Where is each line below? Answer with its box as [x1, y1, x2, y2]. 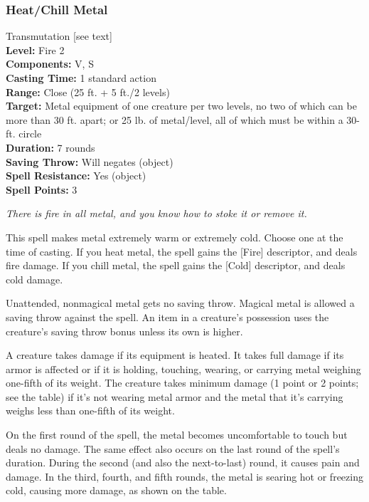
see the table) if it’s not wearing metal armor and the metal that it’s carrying [6, 389, 343, 404]
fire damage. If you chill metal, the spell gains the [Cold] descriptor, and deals [6, 258, 346, 273]
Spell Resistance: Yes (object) [6, 168, 146, 183]
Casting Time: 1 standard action [6, 70, 156, 85]
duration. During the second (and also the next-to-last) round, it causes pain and [6, 455, 360, 470]
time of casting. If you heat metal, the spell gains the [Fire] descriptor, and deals [6, 244, 358, 258]
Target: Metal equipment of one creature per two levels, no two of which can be [6, 98, 357, 113]
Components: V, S [6, 56, 94, 71]
